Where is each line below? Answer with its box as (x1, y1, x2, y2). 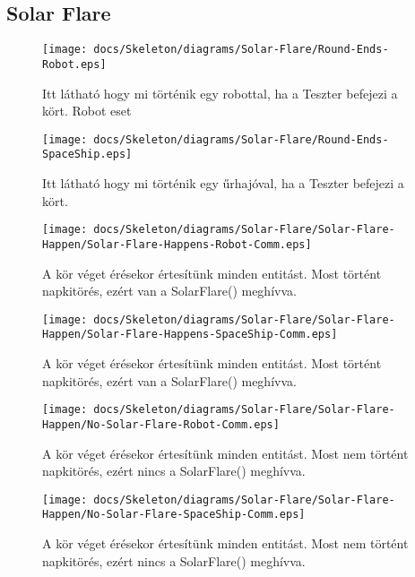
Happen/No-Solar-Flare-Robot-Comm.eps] (42, 418, 280, 431)
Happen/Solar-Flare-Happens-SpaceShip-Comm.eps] (42, 328, 338, 341)
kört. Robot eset (42, 101, 132, 120)
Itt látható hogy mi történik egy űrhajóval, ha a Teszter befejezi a (42, 174, 404, 193)
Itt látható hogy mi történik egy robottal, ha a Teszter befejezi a (42, 83, 398, 102)
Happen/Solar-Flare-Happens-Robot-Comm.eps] (42, 237, 312, 251)
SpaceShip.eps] (42, 148, 133, 161)
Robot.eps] (42, 57, 107, 71)
